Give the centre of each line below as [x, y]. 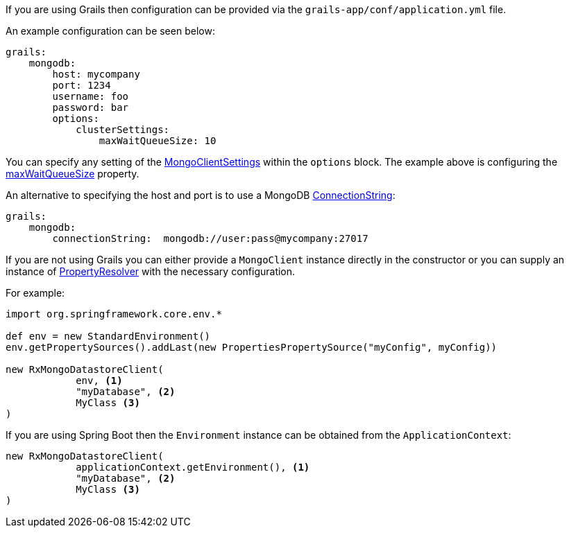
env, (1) [99, 381]
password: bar [91, 107]
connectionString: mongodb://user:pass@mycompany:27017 [210, 238]
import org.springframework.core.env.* [114, 314]
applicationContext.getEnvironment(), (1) [193, 467]
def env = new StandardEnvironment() [108, 336]
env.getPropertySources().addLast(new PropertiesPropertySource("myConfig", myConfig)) [252, 347]
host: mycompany [96, 74]
